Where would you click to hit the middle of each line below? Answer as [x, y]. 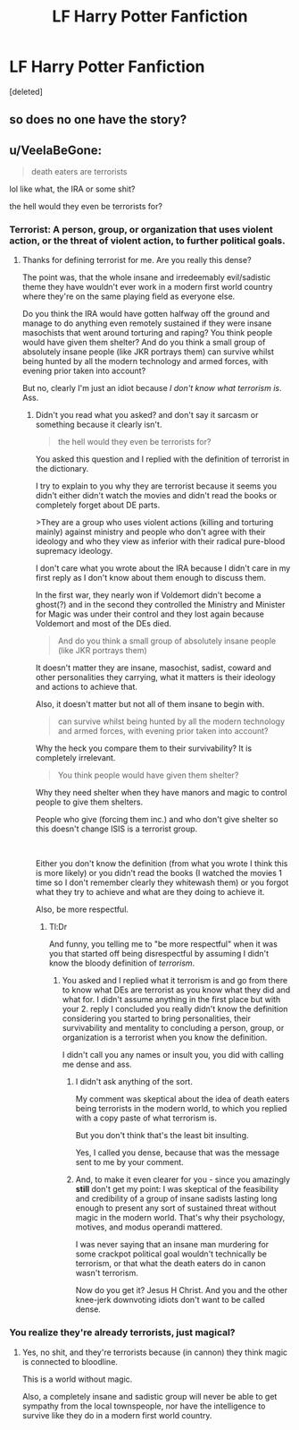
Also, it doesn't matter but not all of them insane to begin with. [150, 704]
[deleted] [26, 91]
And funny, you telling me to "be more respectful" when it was [163, 944]
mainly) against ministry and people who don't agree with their [150, 532]
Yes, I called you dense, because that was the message [177, 1153]
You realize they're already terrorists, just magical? [122, 1332]
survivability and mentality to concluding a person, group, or [173, 1028]
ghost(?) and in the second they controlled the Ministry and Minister [160, 605]
